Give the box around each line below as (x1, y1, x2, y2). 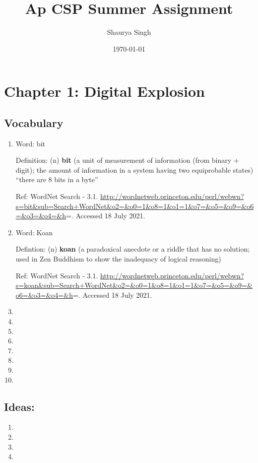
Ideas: (4, 398, 35, 414)
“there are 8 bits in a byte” (15, 174, 98, 185)
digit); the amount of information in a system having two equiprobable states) (15, 164, 254, 175)
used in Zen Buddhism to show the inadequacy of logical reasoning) (15, 254, 221, 264)
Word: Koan (15, 227, 53, 237)
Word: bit (15, 138, 45, 148)
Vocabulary (4, 115, 64, 130)
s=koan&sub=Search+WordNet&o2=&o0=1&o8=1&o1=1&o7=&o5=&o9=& (15, 280, 253, 290)
